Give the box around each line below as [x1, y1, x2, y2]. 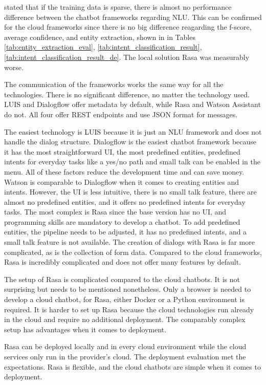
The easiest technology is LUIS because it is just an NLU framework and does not [4, 126, 262, 137]
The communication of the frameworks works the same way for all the [4, 79, 224, 90]
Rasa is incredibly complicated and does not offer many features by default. [4, 256, 241, 267]
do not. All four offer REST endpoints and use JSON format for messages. [4, 109, 238, 119]
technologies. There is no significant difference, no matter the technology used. [4, 89, 250, 99]
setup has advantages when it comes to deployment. [4, 324, 167, 334]
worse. [4, 61, 24, 72]
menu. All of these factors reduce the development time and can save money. [4, 166, 245, 177]
